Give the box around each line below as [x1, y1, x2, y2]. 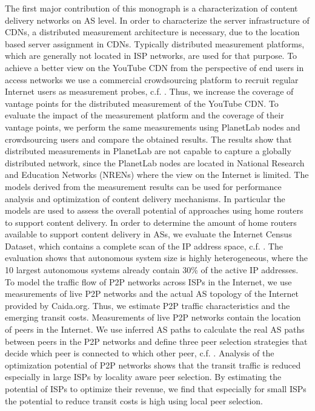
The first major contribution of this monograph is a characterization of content [5, 2, 298, 14]
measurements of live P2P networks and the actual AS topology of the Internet [5, 287, 299, 300]
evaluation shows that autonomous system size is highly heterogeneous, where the [5, 251, 308, 264]
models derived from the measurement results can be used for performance [5, 180, 282, 192]
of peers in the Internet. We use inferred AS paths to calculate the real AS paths [5, 323, 305, 336]
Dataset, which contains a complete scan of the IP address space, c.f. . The [5, 239, 283, 252]
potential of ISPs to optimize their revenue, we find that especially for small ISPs [5, 382, 307, 395]
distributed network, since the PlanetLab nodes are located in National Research [5, 156, 305, 169]
